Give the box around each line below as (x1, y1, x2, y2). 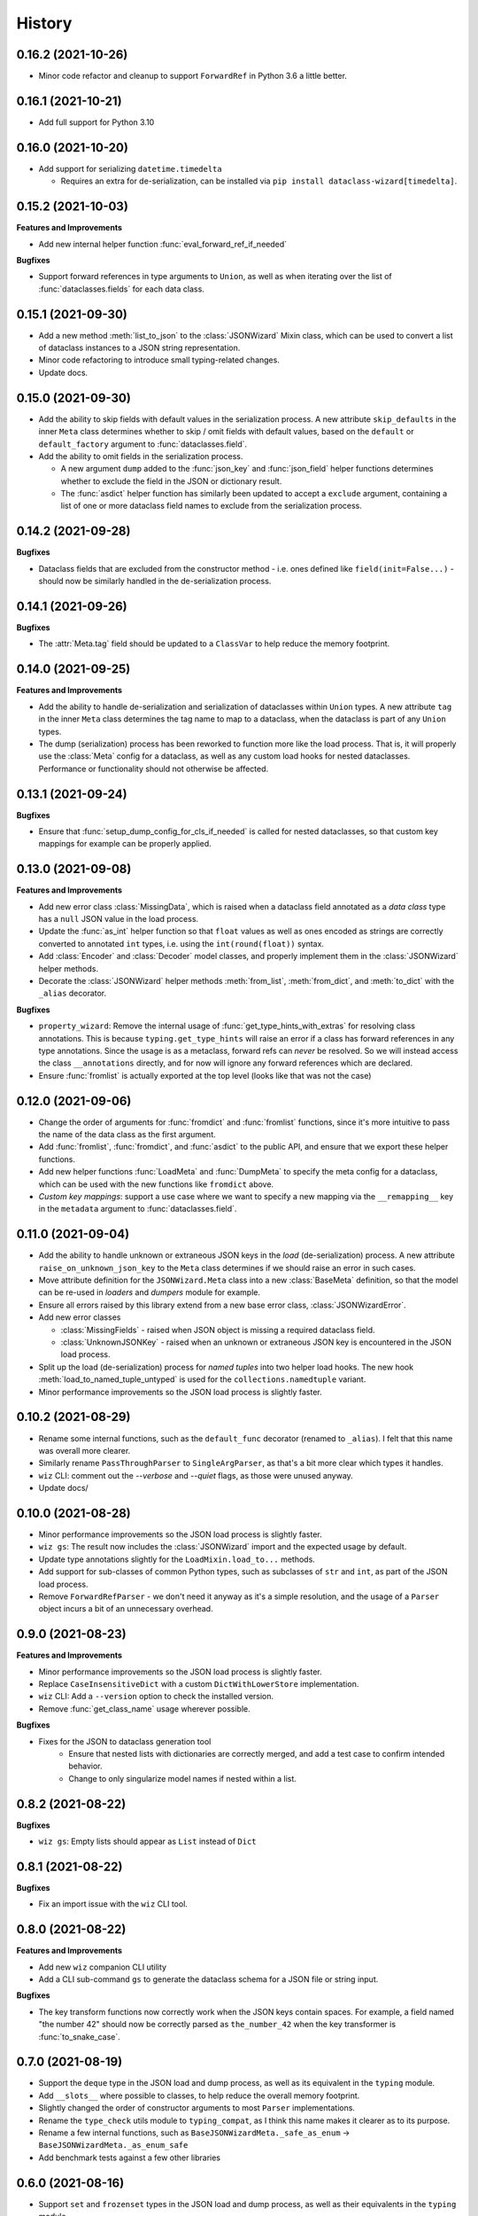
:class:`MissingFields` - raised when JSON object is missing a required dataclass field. (60, 1324, 375, 1335)
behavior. (68, 1760, 103, 1772)
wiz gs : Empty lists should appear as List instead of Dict (38, 1836, 257, 1847)
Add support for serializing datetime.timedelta (38, 163, 222, 174)
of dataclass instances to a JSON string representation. (38, 342, 241, 354)
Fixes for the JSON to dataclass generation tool (38, 1736, 212, 1746)
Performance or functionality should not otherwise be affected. (38, 763, 269, 774)
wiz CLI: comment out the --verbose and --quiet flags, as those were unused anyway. (38, 1470, 353, 1480)
